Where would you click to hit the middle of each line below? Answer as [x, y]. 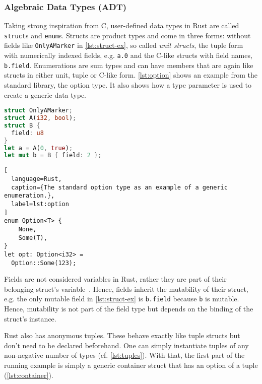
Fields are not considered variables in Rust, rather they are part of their [115, 279]
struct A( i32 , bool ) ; [40, 118]
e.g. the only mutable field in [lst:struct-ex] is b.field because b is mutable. [122, 299]
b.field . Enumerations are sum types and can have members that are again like [129, 65]
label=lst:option [40, 204]
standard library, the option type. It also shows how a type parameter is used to [128, 85]
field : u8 [27, 133]
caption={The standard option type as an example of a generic [119, 187]
